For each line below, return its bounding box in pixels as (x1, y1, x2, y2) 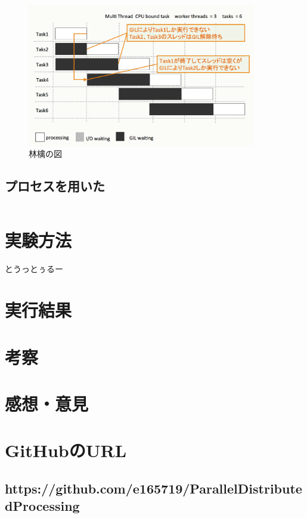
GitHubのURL (5, 438, 127, 462)
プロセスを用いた (5, 177, 105, 195)
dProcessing (5, 497, 80, 515)
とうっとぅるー (5, 263, 63, 275)
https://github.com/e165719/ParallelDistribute (5, 479, 302, 497)
